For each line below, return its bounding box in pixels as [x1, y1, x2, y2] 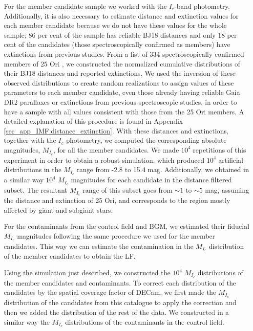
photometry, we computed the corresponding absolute [66, 135, 227, 145]
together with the [4, 135, 56, 145]
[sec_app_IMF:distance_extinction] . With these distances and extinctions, [4, 125, 229, 135]
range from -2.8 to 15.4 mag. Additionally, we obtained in [77, 164, 249, 175]
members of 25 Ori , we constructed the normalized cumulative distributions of [4, 58, 240, 68]
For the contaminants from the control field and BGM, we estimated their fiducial [4, 221, 250, 231]
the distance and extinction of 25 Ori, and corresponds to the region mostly [4, 195, 231, 205]
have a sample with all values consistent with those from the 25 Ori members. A [4, 106, 244, 116]
